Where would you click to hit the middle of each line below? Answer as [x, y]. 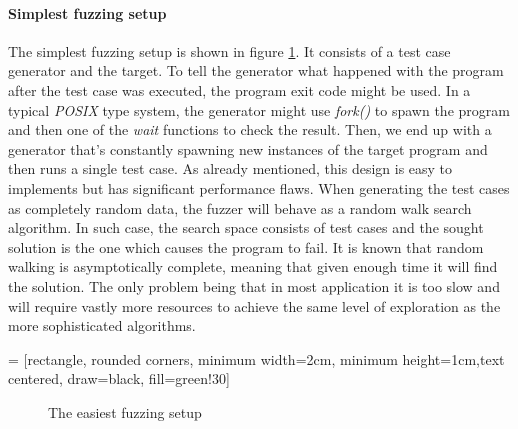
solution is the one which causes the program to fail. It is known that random [246, 246]
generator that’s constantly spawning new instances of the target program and [248, 148]
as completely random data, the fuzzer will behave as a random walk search [240, 207]
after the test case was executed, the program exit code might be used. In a [239, 89]
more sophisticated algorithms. [102, 325]
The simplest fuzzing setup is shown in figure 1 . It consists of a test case [229, 50]
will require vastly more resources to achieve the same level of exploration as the [254, 305]
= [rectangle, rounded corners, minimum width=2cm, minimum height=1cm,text [256, 358]
